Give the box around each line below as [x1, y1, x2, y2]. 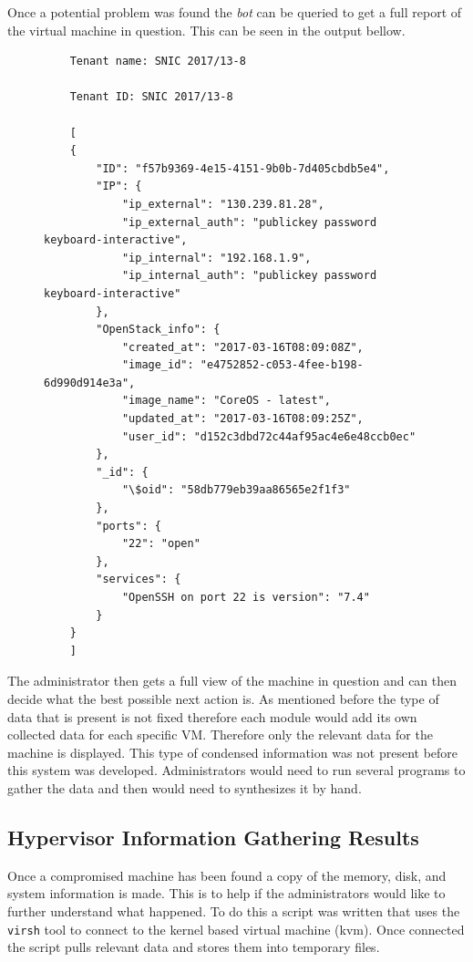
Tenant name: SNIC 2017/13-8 [69, 55, 246, 68]
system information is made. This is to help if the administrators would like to [7, 884, 446, 903]
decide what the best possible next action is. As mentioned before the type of [7, 688, 439, 708]
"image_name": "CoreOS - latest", [121, 394, 331, 408]
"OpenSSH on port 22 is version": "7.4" [121, 591, 370, 604]
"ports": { [96, 519, 161, 533]
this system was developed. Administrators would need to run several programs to [7, 760, 466, 780]
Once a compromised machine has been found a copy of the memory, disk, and [7, 865, 447, 884]
